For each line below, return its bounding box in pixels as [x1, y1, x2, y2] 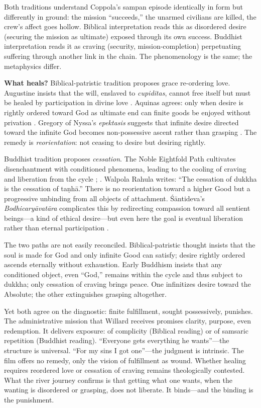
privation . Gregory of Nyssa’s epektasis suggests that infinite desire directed [4, 117, 239, 127]
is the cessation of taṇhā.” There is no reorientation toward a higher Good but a [4, 183, 250, 194]
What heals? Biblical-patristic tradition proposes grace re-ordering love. [4, 77, 230, 88]
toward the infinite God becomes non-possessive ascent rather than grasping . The [4, 127, 257, 137]
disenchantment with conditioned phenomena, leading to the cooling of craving [4, 163, 246, 174]
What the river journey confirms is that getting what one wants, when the [4, 374, 232, 385]
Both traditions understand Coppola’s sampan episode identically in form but [4, 2, 243, 12]
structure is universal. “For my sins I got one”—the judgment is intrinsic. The [4, 345, 244, 355]
